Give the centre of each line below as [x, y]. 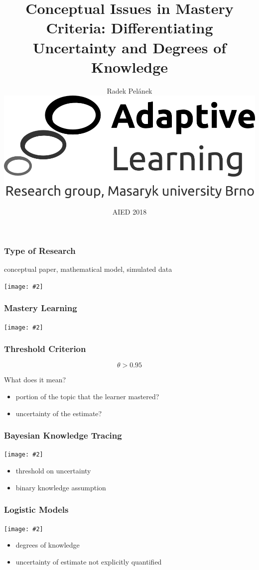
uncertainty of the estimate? [59, 413]
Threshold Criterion [45, 349]
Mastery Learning [41, 308]
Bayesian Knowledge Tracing [63, 435]
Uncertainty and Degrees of [129, 47]
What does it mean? [35, 380]
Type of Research [40, 250]
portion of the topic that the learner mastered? [87, 397]
